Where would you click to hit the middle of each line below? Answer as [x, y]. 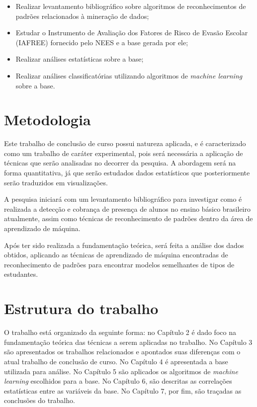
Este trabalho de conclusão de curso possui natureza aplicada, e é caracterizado [125, 143]
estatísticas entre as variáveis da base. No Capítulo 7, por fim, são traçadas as [123, 390]
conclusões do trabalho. [40, 400]
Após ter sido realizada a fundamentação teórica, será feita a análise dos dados [124, 245]
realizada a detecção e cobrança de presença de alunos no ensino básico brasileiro [127, 208]
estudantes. [21, 274]
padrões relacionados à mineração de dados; [82, 16]
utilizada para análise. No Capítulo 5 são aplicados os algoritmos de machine [121, 371]
